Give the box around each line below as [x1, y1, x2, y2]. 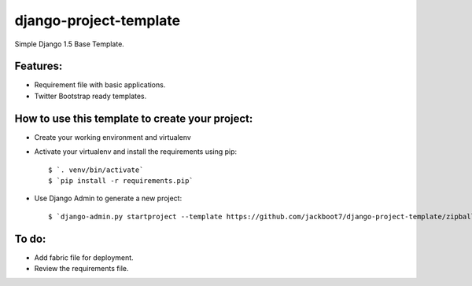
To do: [14, 232, 46, 245]
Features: [14, 60, 63, 73]
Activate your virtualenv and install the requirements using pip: [34, 147, 238, 156]
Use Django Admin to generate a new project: [34, 193, 183, 203]
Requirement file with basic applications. [34, 80, 166, 90]
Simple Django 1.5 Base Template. [14, 39, 125, 49]
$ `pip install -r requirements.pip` [48, 176, 194, 185]
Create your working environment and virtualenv [34, 132, 192, 141]
